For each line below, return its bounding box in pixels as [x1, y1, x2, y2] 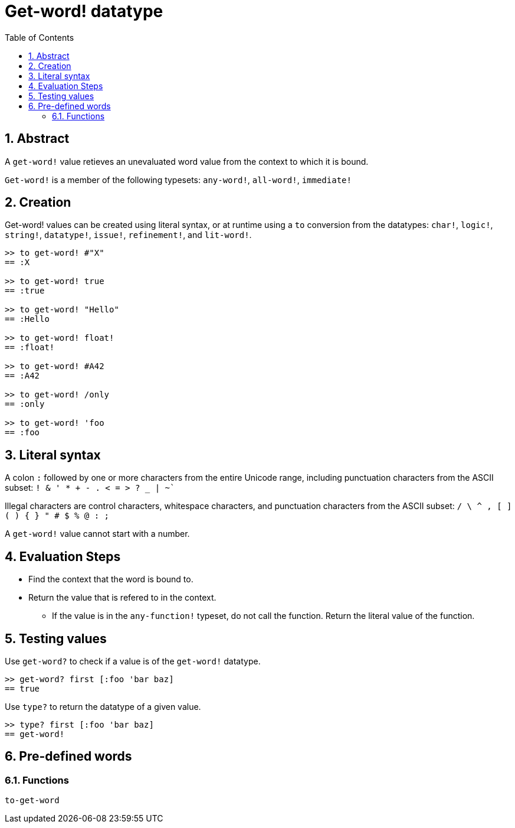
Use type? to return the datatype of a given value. [5, 701, 201, 712]
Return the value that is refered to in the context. [28, 592, 217, 603]
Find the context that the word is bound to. [28, 574, 193, 585]
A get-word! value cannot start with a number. [5, 529, 190, 539]
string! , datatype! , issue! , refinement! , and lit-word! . [5, 230, 252, 240]
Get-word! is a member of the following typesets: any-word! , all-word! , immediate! [5, 174, 352, 185]
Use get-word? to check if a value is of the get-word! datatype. [5, 656, 261, 666]
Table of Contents [5, 32, 74, 43]
